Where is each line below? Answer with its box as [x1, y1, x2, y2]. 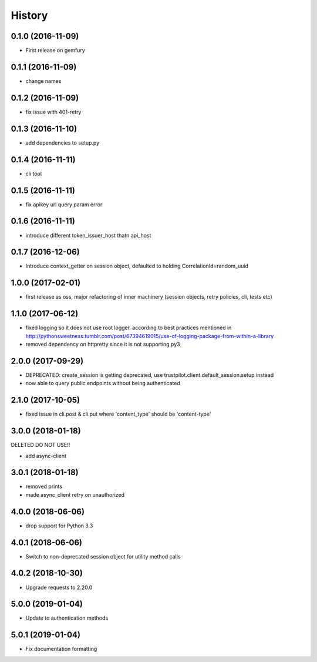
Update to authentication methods [25, 614, 109, 621]
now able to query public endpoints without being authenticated [25, 380, 180, 387]
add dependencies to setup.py [25, 139, 100, 146]
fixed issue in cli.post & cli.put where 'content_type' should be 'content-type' [25, 410, 211, 417]
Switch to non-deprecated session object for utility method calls [25, 553, 181, 560]
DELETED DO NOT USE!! [11, 442, 70, 449]
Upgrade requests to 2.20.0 [25, 584, 93, 591]
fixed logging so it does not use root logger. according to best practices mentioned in [25, 324, 232, 332]
